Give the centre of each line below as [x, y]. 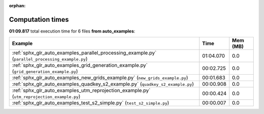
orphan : [17, 6]
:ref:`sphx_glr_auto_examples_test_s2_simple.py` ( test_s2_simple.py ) [91, 103]
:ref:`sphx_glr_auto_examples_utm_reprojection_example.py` [81, 91]
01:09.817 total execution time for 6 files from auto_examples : [72, 31]
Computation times [39, 19]
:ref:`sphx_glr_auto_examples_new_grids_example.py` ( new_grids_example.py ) [100, 78]
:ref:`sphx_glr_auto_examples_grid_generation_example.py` [80, 65]
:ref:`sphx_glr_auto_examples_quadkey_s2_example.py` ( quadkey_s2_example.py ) [103, 84]
